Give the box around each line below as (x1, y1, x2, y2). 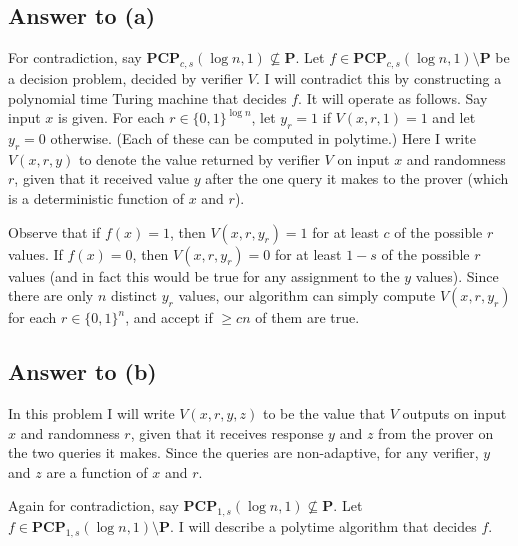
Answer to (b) (8, 356, 157, 387)
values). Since (415, 265, 499, 286)
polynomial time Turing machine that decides (8, 87, 287, 108)
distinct (110, 285, 157, 306)
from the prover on (378, 422, 494, 443)
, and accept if (125, 307, 213, 328)
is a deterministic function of (8, 187, 184, 208)
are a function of (46, 461, 148, 482)
